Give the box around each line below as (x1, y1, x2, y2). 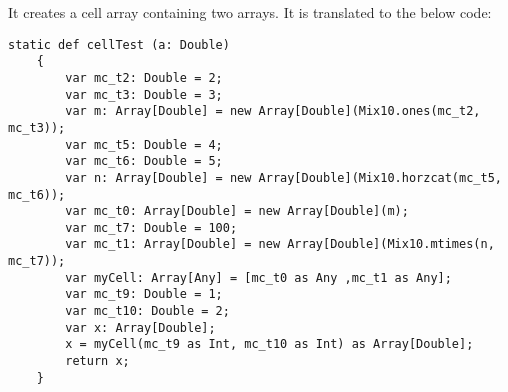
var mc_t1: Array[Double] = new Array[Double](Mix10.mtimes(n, (65, 237, 495, 252)
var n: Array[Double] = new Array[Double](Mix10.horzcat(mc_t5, (65, 170, 502, 185)
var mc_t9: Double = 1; (65, 287, 223, 302)
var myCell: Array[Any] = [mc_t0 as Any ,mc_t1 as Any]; (65, 270, 452, 285)
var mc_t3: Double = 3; (65, 87, 223, 102)
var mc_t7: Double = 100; (65, 220, 238, 235)
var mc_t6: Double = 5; (65, 154, 223, 169)
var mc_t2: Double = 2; (65, 70, 223, 85)
